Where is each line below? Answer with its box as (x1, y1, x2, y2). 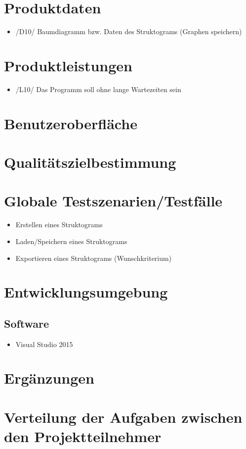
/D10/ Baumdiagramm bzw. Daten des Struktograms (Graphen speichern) (15, 26, 242, 37)
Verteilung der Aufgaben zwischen (4, 406, 243, 427)
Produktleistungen (4, 55, 132, 75)
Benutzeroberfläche (4, 113, 137, 133)
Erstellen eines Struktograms (15, 219, 103, 230)
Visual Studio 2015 (15, 339, 73, 349)
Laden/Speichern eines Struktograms (15, 236, 127, 246)
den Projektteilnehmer (4, 426, 162, 447)
